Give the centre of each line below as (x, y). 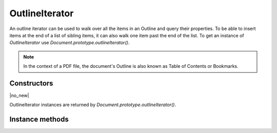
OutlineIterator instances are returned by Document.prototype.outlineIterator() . (93, 105)
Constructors (31, 83)
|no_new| (19, 96)
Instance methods (39, 119)
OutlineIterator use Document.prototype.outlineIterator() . (70, 43)
